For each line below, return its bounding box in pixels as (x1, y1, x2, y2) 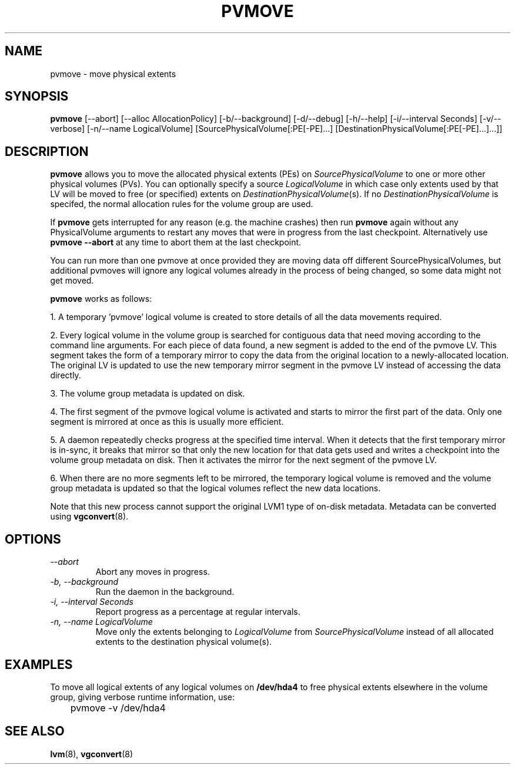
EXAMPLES (5, 657, 73, 672)
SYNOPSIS (5, 89, 69, 104)
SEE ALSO (5, 724, 65, 739)
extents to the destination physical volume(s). (95, 637, 272, 647)
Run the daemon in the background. (95, 587, 235, 597)
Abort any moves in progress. (95, 567, 210, 577)
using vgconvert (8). (50, 511, 129, 522)
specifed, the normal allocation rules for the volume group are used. (50, 199, 313, 209)
